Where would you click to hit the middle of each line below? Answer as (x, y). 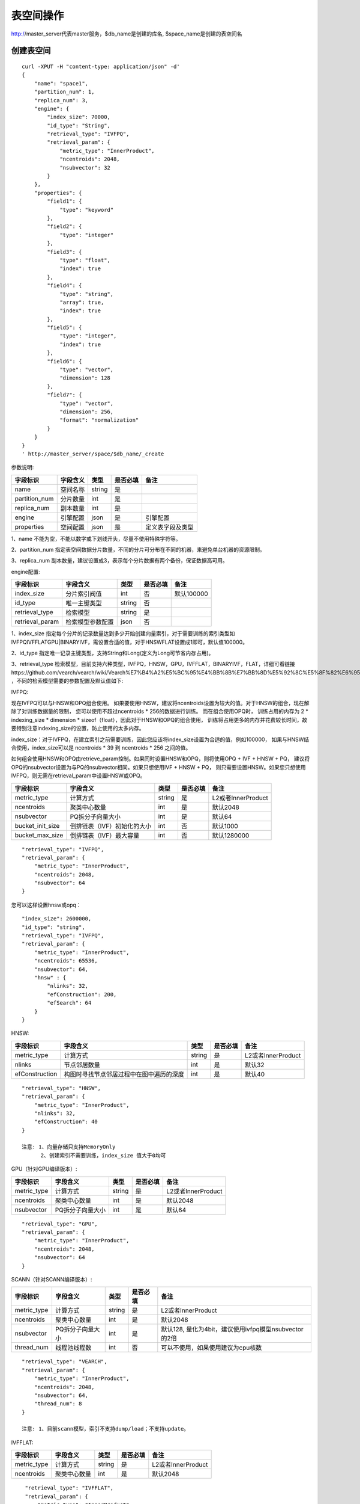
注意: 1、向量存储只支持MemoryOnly (69, 1147)
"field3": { (64, 252)
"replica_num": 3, (61, 100)
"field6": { (64, 361)
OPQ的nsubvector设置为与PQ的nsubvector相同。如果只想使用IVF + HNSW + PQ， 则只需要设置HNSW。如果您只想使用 (158, 767)
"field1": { (64, 201)
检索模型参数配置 (90, 622)
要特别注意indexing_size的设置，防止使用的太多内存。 (78, 729)
